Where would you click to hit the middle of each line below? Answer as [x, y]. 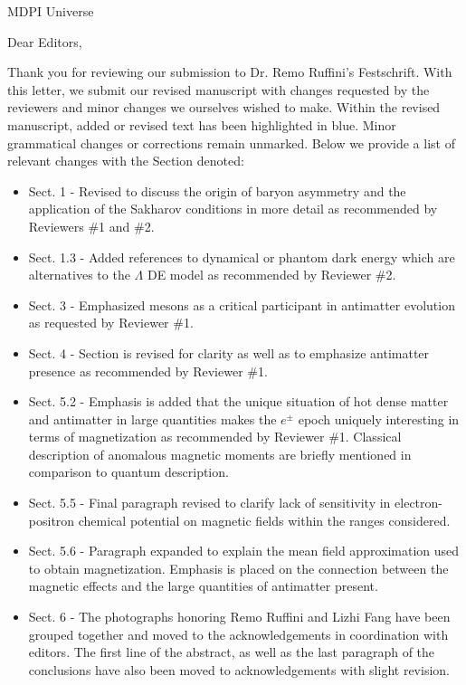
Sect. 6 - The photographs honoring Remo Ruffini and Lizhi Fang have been [239, 617]
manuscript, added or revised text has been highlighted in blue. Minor [202, 124]
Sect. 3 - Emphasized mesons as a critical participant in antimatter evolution [242, 304]
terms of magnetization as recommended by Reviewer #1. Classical [215, 437]
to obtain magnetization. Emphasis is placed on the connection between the [238, 568]
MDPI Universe [51, 11]
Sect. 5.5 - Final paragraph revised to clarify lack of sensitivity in [209, 503]
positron [52, 520]
